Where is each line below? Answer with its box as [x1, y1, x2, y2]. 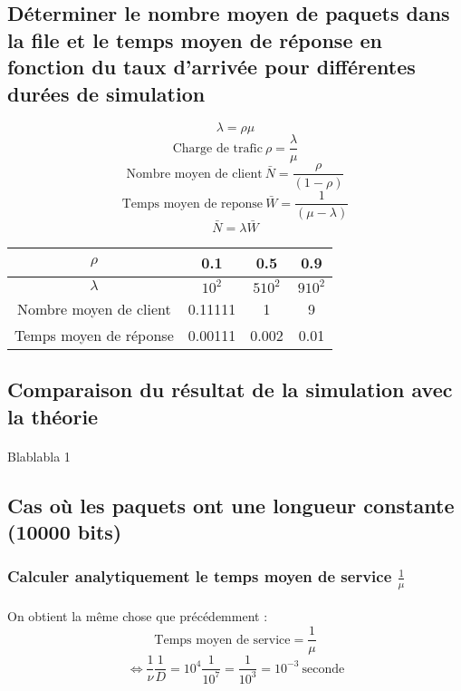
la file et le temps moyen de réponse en [7, 25, 382, 54]
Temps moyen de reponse [121, 197, 264, 210]
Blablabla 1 [7, 446, 71, 465]
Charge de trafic [172, 141, 263, 155]
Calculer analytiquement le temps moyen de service [7, 565, 392, 588]
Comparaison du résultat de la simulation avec [7, 375, 453, 404]
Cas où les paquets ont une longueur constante [7, 491, 455, 519]
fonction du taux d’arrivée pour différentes [7, 53, 416, 81]
